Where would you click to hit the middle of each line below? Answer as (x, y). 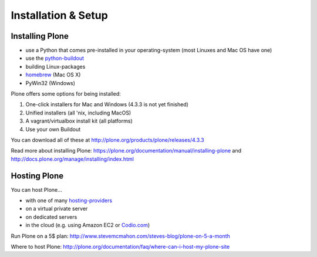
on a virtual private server (57, 209)
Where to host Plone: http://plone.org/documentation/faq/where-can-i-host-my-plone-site (120, 247)
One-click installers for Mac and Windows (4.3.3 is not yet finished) (107, 104)
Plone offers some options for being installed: (66, 94)
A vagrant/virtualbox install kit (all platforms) (79, 121)
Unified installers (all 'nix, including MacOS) (78, 113)
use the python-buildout (55, 58)
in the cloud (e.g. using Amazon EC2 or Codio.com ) (88, 225)
